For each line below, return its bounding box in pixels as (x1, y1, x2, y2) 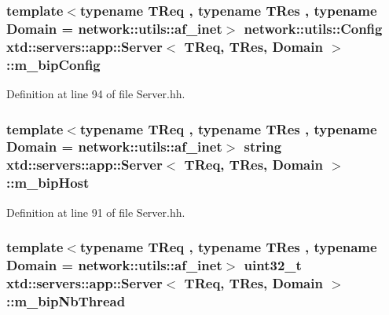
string (244, 137, 282, 156)
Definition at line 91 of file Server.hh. (6, 203, 185, 220)
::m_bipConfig (6, 54, 101, 74)
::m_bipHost (6, 173, 90, 192)
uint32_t (244, 255, 302, 274)
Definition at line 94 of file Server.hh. (6, 85, 185, 101)
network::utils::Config (244, 18, 383, 38)
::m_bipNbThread (6, 291, 126, 310)
